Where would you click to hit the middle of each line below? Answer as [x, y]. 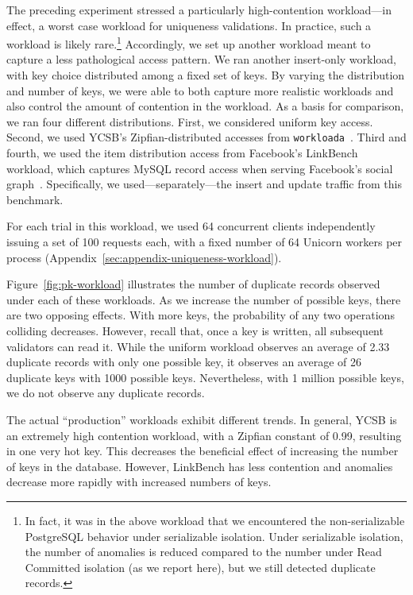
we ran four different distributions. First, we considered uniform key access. [190, 121]
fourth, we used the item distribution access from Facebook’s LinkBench [182, 153]
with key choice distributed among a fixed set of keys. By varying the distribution [206, 75]
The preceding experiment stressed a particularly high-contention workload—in [199, 10]
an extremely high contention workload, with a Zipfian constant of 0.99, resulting [204, 435]
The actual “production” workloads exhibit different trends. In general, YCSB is [202, 419]
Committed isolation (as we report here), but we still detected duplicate [200, 567]
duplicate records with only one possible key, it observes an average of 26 [184, 362]
